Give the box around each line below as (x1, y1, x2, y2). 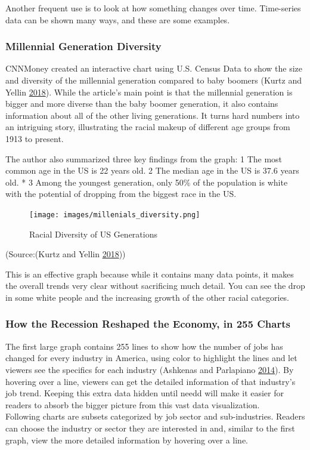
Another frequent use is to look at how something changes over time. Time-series (5, 2, 301, 14)
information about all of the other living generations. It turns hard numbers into (5, 109, 300, 121)
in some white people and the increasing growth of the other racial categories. (5, 291, 290, 303)
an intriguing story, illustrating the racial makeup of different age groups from (5, 121, 290, 133)
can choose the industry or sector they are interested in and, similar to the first (5, 421, 295, 434)
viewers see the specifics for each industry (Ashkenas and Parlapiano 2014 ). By (5, 363, 294, 375)
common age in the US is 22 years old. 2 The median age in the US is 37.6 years (5, 164, 299, 177)
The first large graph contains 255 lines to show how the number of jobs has (5, 340, 283, 352)
